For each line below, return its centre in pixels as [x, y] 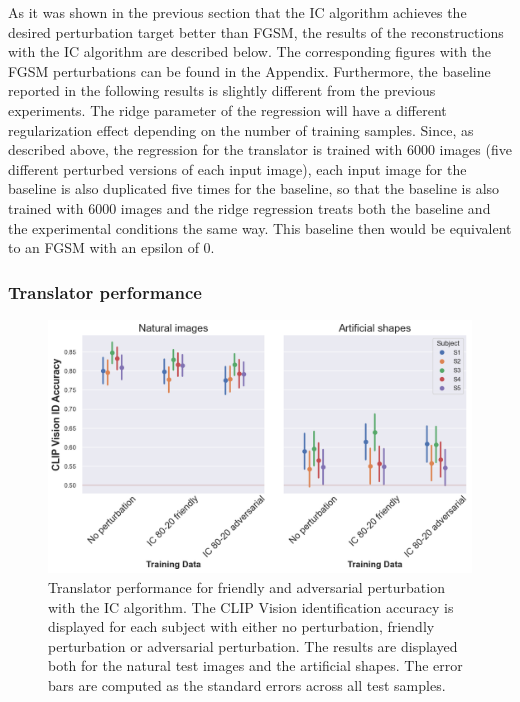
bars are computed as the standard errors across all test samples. [247, 684]
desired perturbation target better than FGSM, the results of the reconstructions [256, 31]
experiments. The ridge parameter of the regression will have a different [227, 109]
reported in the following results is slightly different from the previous [222, 90]
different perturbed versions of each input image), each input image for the [237, 168]
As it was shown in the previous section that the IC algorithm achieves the [237, 12]
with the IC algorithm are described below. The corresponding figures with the [250, 51]
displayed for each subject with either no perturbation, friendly [241, 626]
